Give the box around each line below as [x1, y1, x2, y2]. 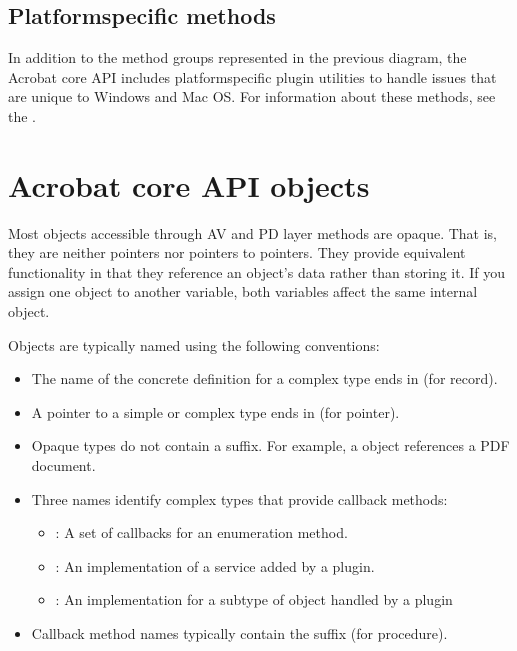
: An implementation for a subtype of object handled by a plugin [55, 589, 453, 610]
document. [31, 455, 96, 476]
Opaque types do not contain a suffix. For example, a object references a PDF [31, 435, 510, 456]
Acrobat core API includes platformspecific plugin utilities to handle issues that [8, 66, 497, 87]
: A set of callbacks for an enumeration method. [55, 522, 348, 543]
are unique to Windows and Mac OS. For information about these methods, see [8, 86, 496, 107]
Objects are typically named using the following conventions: [8, 334, 380, 355]
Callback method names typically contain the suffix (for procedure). [31, 623, 448, 644]
